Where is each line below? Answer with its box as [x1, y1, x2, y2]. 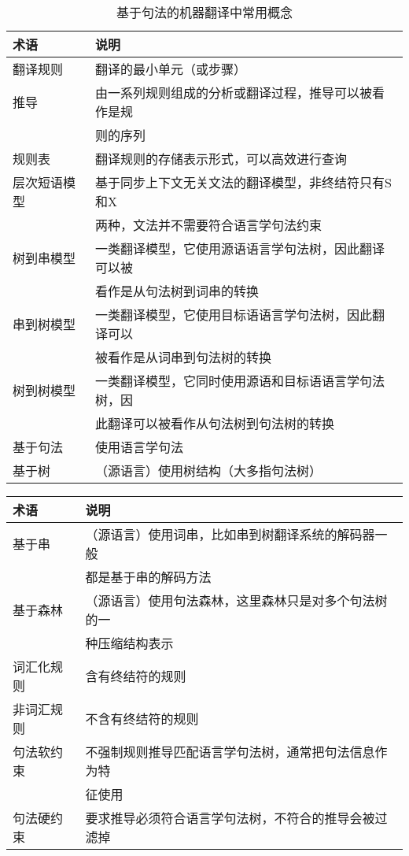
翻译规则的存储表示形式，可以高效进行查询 [95, 150, 348, 168]
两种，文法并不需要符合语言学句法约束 [95, 216, 322, 234]
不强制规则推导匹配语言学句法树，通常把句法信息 [85, 743, 375, 761]
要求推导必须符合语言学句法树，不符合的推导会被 [85, 809, 375, 827]
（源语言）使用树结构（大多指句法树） [95, 461, 322, 480]
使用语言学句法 [95, 438, 184, 456]
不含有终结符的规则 [85, 710, 199, 728]
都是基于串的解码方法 [85, 568, 212, 586]
